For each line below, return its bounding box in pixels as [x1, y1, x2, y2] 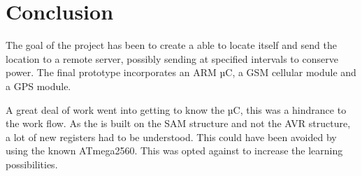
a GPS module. [6, 78, 71, 93]
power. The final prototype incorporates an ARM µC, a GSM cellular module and [6, 65, 356, 80]
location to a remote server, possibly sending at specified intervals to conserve [6, 51, 338, 66]
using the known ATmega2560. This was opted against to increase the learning [6, 143, 343, 158]
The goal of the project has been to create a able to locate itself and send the [6, 38, 337, 52]
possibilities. [6, 156, 58, 171]
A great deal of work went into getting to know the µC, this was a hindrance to [6, 102, 347, 117]
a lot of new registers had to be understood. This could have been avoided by [6, 129, 337, 144]
